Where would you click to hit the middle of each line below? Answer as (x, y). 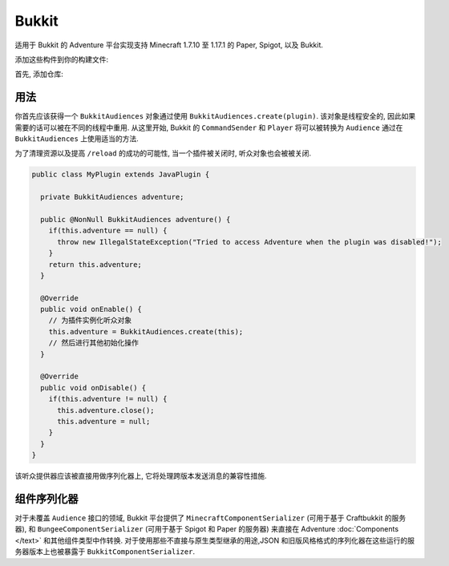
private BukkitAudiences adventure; (112, 197)
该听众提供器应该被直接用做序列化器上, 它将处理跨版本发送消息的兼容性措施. (141, 476)
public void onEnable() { (91, 309)
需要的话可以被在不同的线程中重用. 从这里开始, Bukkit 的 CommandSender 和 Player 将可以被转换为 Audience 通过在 (209, 127)
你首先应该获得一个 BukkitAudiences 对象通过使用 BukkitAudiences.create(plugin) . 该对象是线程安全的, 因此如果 (215, 116)
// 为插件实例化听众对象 (90, 320)
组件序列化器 (47, 498)
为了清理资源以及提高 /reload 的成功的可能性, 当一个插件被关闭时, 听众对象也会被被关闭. (163, 153)
